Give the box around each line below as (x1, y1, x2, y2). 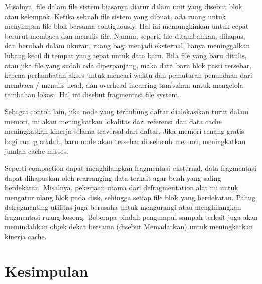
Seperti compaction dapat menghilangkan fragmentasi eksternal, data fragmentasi (5, 162, 256, 173)
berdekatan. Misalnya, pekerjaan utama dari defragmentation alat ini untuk (5, 182, 238, 193)
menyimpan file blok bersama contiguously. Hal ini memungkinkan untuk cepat (5, 21, 249, 31)
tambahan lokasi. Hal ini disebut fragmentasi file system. (5, 89, 180, 100)
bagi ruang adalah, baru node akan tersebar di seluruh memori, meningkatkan (5, 135, 246, 146)
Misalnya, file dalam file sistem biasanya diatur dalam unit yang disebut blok (5, 1, 242, 11)
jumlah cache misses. (5, 146, 68, 156)
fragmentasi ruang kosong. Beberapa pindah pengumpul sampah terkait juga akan (5, 211, 258, 222)
